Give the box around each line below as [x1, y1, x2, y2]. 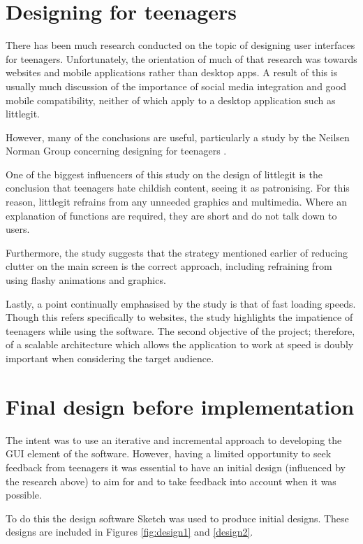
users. [6, 222, 30, 236]
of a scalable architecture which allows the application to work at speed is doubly [6, 337, 354, 352]
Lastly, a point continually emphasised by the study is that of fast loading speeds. [6, 296, 356, 310]
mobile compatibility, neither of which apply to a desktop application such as [6, 92, 336, 107]
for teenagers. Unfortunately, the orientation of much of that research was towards [6, 51, 357, 66]
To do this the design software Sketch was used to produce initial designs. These [6, 510, 349, 525]
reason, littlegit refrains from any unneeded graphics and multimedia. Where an [6, 194, 347, 209]
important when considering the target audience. [6, 351, 214, 365]
